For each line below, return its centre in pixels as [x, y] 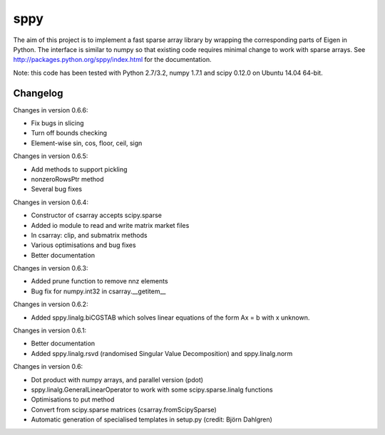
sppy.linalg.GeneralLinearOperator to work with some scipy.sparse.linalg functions [152, 389]
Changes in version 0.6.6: [51, 110]
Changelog [38, 93]
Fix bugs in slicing [58, 123]
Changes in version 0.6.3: [51, 268]
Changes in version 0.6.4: [51, 202]
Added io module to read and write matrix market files [110, 225]
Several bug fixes [56, 189]
